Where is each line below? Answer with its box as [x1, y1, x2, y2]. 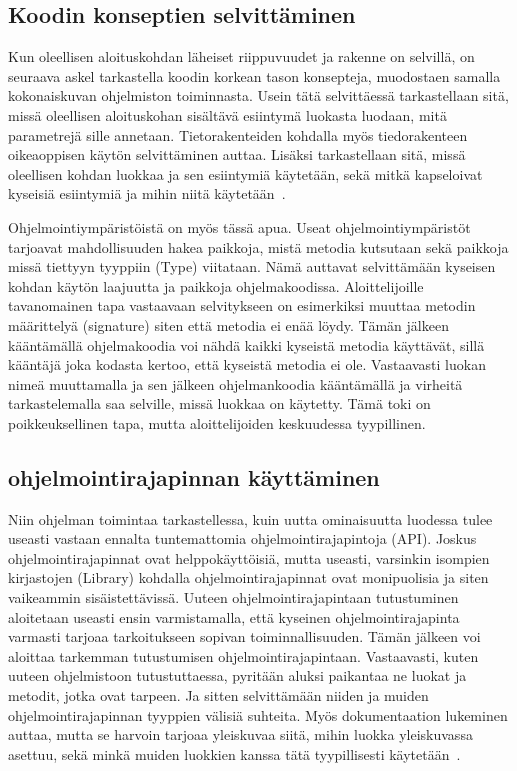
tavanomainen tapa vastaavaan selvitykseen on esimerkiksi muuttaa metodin [8, 295, 476, 316]
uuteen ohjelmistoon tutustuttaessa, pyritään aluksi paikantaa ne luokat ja [8, 665, 467, 686]
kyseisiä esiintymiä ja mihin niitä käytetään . [8, 183, 286, 204]
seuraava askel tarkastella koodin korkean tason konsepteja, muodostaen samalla [8, 65, 501, 86]
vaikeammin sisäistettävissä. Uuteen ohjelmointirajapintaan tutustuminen [8, 587, 459, 608]
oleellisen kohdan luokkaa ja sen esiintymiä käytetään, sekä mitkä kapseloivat [8, 163, 483, 184]
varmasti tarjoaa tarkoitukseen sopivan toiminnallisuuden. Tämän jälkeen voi [8, 626, 481, 647]
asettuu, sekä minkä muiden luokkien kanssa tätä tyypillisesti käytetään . [8, 743, 461, 764]
